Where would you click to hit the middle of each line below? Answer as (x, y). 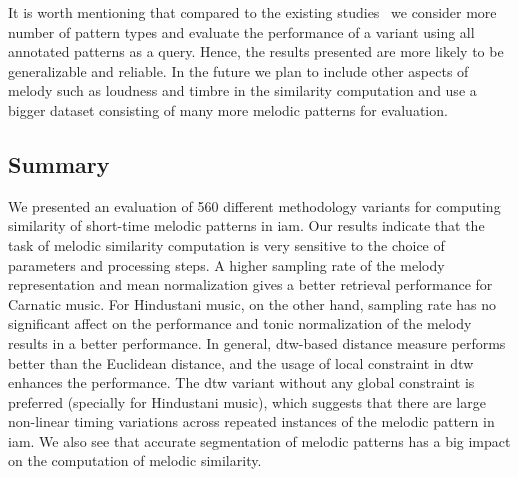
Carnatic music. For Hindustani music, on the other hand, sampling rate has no (252, 303)
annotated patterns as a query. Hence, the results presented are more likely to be (256, 51)
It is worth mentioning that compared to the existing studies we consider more (252, 12)
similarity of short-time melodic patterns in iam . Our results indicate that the (246, 225)
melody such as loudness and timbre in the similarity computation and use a (242, 90)
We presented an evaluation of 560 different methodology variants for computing (254, 205)
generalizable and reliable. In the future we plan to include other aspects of (238, 70)
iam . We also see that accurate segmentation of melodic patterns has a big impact (259, 440)
